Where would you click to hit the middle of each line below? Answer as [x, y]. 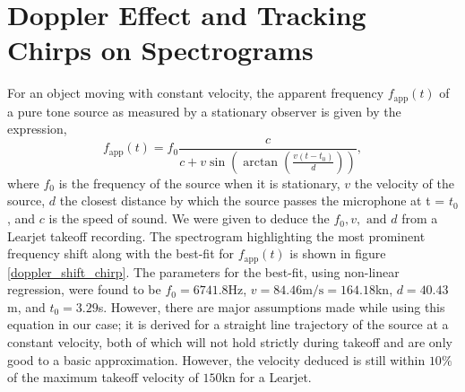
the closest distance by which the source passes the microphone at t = [252, 200]
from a [420, 218]
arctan [261, 162]
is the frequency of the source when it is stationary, [199, 183]
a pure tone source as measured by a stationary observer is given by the [204, 111]
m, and [26, 306]
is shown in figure [338, 253]
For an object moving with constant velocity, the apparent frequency [196, 93]
